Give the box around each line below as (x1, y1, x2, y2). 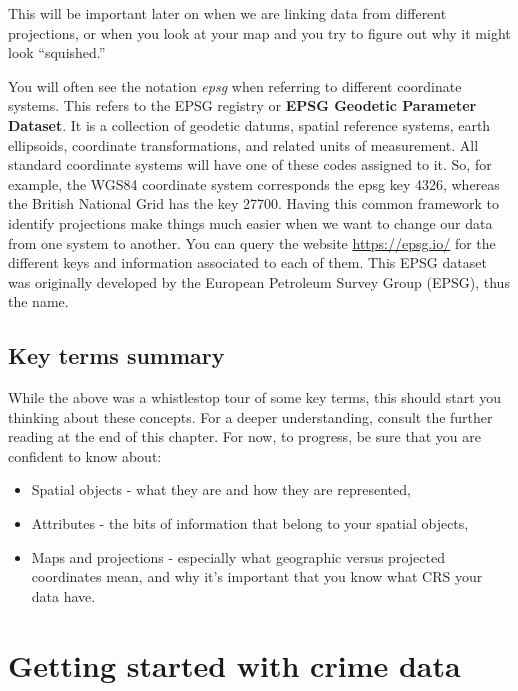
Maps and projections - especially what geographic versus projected (31, 546, 445, 567)
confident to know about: (8, 445, 162, 466)
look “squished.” (8, 42, 106, 63)
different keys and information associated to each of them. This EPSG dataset (8, 252, 487, 273)
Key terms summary (8, 340, 225, 371)
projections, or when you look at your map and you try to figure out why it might (8, 22, 511, 43)
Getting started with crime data (8, 644, 461, 685)
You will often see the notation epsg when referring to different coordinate (8, 75, 462, 96)
